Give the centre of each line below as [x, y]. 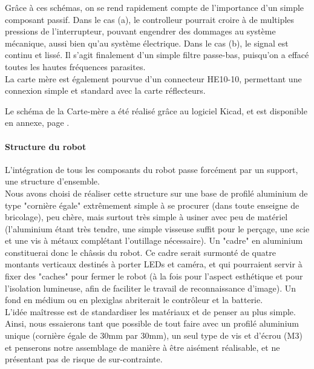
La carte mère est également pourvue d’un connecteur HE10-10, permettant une [153, 78]
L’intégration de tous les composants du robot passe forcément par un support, [152, 169]
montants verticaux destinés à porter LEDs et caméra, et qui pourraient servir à [154, 264]
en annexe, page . [37, 122]
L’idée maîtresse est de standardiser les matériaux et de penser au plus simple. [150, 311]
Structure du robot [46, 146]
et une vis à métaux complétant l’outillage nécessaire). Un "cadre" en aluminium [154, 240]
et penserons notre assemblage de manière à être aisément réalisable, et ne [142, 347]
